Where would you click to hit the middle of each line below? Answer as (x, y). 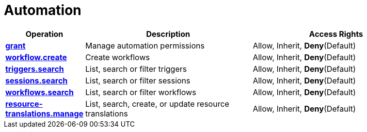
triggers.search (35, 69)
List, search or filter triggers (136, 69)
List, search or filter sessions (138, 80)
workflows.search (40, 92)
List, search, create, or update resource (157, 104)
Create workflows (118, 57)
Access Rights (336, 34)
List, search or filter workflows (141, 92)
